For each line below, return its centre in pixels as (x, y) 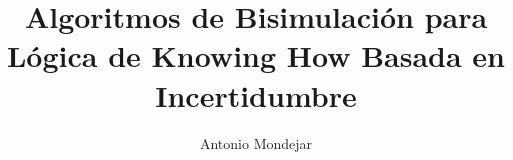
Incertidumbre (256, 94)
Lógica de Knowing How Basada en (256, 55)
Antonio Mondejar (256, 142)
